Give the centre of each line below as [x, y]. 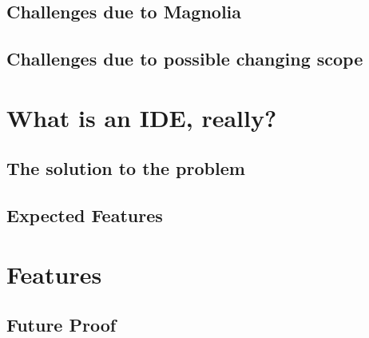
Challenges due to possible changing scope [185, 59]
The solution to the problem [126, 168]
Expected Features [85, 215]
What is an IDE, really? [142, 117]
